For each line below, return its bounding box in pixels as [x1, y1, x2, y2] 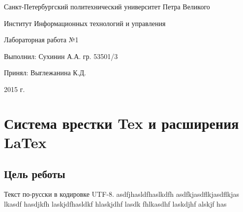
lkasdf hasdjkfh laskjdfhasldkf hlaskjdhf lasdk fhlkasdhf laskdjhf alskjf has [4, 198, 227, 209]
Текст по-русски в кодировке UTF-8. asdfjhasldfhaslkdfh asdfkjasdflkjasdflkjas [4, 189, 240, 199]
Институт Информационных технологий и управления [4, 18, 166, 28]
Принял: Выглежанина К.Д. [4, 67, 86, 78]
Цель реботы [4, 166, 65, 181]
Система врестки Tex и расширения [4, 113, 239, 133]
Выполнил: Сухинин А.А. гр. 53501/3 [4, 51, 118, 61]
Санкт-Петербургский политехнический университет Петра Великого [4, 1, 210, 11]
